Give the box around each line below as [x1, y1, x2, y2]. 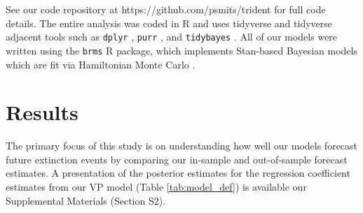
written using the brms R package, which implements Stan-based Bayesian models [6, 43, 357, 57]
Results [6, 98, 78, 126]
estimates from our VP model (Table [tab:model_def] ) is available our [6, 179, 307, 193]
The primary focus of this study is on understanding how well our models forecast [6, 138, 358, 153]
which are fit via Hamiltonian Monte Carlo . [6, 57, 196, 71]
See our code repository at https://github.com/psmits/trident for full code [6, 2, 326, 16]
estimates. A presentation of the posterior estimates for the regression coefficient [6, 166, 350, 180]
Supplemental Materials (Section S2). [6, 193, 166, 207]
